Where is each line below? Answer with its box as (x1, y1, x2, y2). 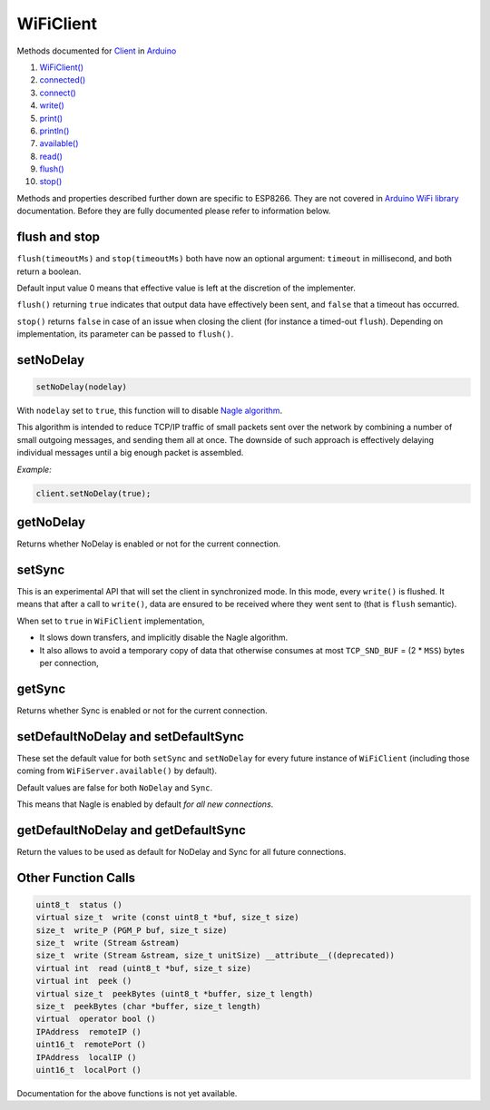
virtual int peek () (35, 976, 132, 987)
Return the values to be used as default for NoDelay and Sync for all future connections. (16, 846, 347, 857)
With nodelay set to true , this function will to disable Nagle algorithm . (16, 405, 283, 417)
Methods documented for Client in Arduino (16, 45, 177, 56)
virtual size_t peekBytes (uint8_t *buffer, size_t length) (35, 988, 314, 998)
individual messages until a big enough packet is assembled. (16, 447, 244, 458)
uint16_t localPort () (35, 1065, 142, 1075)
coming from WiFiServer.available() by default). (16, 765, 218, 776)
